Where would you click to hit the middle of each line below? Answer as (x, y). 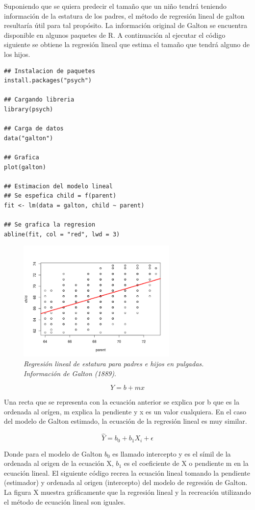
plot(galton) (25, 167)
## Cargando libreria (39, 100)
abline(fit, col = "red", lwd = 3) (62, 234)
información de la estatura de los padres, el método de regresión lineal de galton (124, 15)
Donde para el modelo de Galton (53, 453)
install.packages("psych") (48, 81)
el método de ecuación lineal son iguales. (65, 501)
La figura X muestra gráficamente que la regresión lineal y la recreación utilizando (127, 492)
